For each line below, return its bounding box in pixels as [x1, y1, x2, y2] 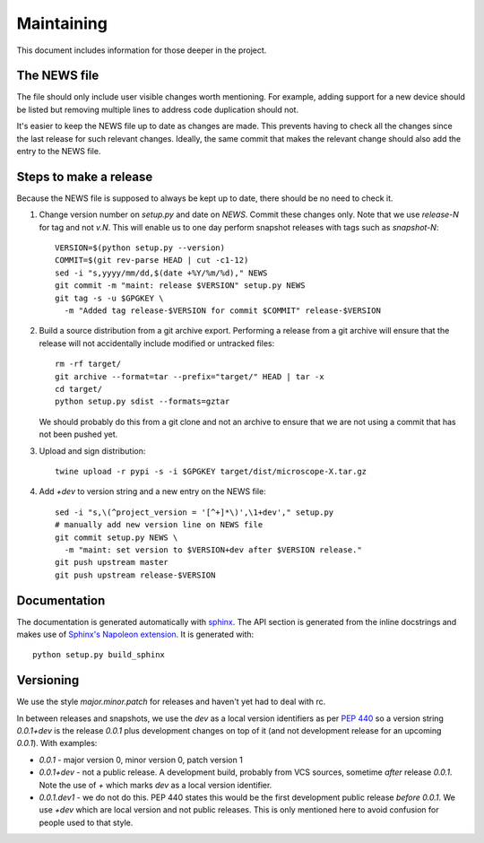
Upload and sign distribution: [39, 445, 146, 456]
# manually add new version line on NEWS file [55, 520, 264, 530]
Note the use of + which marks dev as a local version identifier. [39, 779, 272, 790]
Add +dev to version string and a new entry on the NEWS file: [39, 486, 266, 497]
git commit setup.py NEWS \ [55, 532, 178, 543]
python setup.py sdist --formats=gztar [55, 396, 230, 407]
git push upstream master [55, 557, 169, 568]
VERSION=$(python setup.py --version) [55, 243, 226, 253]
